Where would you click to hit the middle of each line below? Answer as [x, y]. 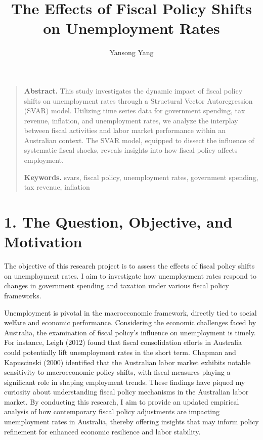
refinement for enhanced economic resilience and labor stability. [102, 431]
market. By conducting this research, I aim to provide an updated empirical [122, 401]
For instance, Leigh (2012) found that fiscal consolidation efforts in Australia [123, 342]
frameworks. [23, 295]
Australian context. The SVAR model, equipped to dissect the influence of [139, 140]
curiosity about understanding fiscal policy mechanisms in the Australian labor [126, 392]
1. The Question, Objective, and [118, 222]
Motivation [43, 241]
